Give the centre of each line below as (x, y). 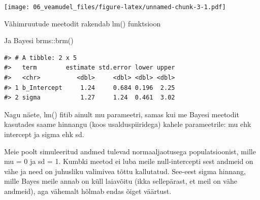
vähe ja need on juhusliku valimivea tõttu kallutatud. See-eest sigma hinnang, (125, 171)
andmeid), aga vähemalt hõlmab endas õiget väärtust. (88, 191)
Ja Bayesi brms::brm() (39, 40)
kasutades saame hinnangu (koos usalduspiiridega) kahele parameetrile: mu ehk (128, 124)
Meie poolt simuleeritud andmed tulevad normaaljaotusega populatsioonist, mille (130, 151)
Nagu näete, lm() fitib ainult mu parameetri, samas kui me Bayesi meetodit (122, 114)
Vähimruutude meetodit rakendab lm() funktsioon (83, 23)
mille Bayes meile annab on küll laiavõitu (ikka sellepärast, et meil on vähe (121, 181)
